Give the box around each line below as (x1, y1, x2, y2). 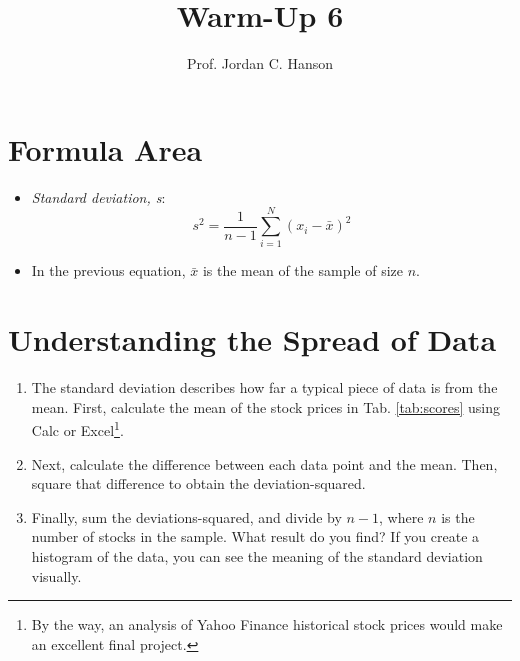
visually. (31, 565, 82, 586)
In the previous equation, (31, 260, 186, 281)
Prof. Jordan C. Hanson (186, 53, 334, 74)
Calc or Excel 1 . (31, 417, 124, 440)
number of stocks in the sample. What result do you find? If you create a (31, 526, 480, 547)
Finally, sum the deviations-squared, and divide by (31, 506, 342, 527)
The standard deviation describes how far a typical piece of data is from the (31, 377, 498, 398)
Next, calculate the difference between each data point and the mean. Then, (31, 453, 498, 474)
